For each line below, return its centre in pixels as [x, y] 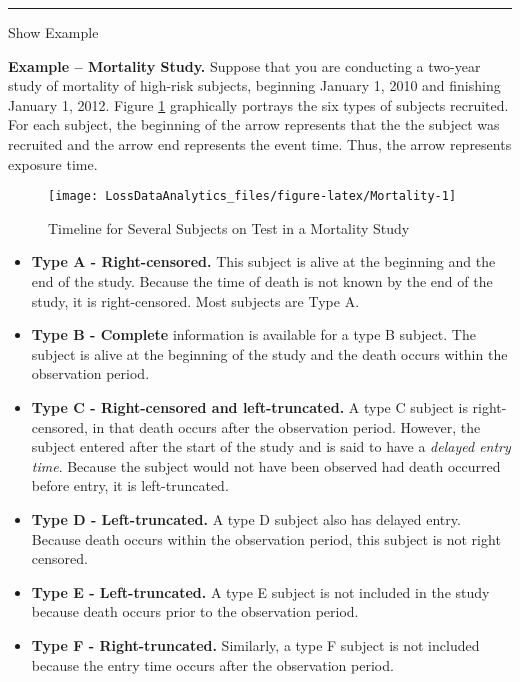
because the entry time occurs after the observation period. [212, 664]
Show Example [53, 32]
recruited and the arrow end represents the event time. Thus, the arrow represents [260, 143]
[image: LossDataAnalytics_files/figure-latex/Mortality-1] [252, 196]
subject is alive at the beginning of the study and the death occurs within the [269, 353]
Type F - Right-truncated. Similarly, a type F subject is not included [255, 644]
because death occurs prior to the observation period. [195, 611]
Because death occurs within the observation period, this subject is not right [266, 538]
